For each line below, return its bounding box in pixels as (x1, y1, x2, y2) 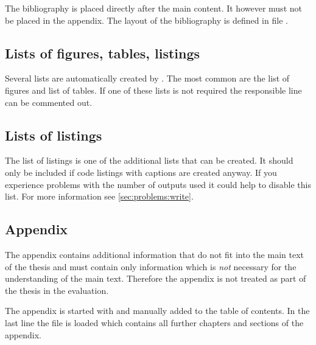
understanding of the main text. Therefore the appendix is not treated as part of (5, 272, 306, 285)
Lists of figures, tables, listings (5, 43, 200, 62)
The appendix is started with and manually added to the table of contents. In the (5, 304, 310, 317)
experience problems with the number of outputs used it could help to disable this (5, 178, 311, 190)
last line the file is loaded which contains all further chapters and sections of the (5, 316, 304, 329)
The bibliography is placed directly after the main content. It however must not (5, 2, 302, 14)
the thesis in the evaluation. (5, 284, 109, 296)
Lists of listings (5, 125, 102, 144)
